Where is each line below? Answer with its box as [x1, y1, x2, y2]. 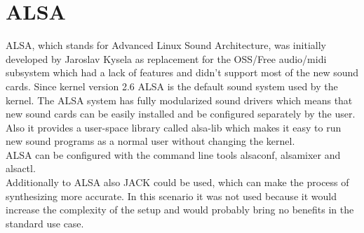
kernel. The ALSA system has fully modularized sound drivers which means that [6, 92, 353, 107]
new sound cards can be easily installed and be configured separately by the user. [6, 106, 356, 121]
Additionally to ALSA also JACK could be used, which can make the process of [6, 175, 349, 190]
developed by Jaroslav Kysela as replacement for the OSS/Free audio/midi [6, 51, 327, 66]
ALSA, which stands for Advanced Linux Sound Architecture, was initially [6, 38, 326, 52]
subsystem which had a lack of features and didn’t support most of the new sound [6, 65, 359, 80]
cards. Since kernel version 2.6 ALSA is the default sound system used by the [6, 78, 338, 93]
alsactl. [6, 161, 36, 176]
